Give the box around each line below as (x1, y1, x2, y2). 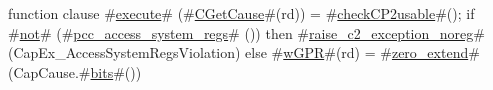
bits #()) (90, 61, 142, 82)
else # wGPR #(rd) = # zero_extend (245, 42, 469, 63)
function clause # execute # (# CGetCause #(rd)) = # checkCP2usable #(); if (8, 3, 475, 23)
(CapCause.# (8, 61, 91, 82)
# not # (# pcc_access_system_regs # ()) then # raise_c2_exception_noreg (8, 22, 474, 43)
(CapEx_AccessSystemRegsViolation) (8, 42, 241, 63)
